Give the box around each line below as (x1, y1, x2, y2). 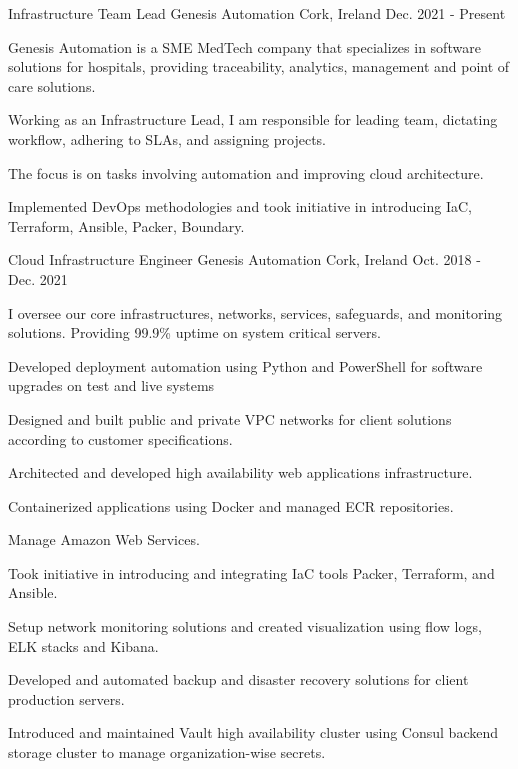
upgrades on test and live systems (8, 375, 215, 396)
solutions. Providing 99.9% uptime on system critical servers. (8, 322, 381, 343)
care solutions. (8, 75, 96, 96)
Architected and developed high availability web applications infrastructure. (8, 462, 473, 483)
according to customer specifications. (8, 428, 233, 449)
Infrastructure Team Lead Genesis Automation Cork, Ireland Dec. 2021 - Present (8, 3, 506, 23)
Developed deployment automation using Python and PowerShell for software (8, 355, 483, 376)
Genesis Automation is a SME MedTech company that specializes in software (8, 36, 481, 57)
